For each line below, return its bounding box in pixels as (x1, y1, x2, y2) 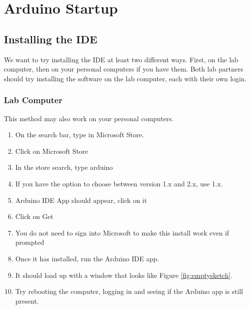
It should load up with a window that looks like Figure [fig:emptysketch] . (15, 270, 233, 280)
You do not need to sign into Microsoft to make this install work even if (15, 227, 229, 237)
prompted (15, 237, 44, 247)
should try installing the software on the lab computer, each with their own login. (4, 73, 247, 83)
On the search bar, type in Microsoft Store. (15, 129, 144, 140)
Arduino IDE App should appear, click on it (15, 195, 147, 205)
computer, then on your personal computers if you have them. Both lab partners (4, 64, 244, 74)
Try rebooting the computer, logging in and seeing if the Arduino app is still (15, 286, 243, 296)
